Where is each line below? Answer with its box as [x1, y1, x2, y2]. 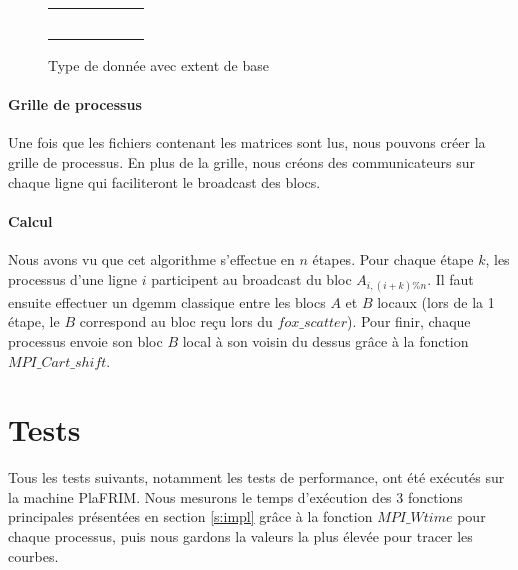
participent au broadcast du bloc [151, 268, 352, 289]
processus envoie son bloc [8, 330, 163, 351]
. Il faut [427, 268, 474, 289]
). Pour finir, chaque [346, 311, 471, 332]
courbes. [8, 545, 59, 566]
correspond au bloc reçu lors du [79, 311, 273, 332]
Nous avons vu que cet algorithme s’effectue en [8, 248, 295, 269]
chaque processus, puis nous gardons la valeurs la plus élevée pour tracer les [8, 526, 473, 547]
